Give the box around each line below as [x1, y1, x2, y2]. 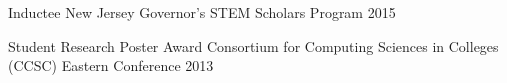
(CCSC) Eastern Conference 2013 [8, 55, 214, 76]
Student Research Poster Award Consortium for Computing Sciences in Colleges [8, 35, 499, 56]
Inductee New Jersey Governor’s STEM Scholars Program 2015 [8, 2, 396, 22]
